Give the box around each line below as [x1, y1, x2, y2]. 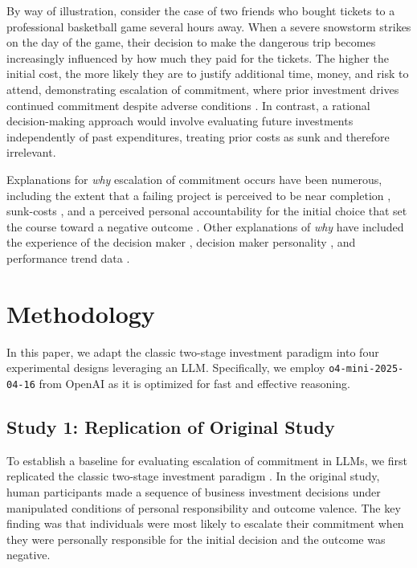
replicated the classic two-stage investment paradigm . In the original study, [6, 468, 380, 484]
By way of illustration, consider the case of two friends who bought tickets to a [6, 2, 395, 18]
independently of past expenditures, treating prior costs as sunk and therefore [6, 128, 390, 145]
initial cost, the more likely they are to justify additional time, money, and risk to [6, 65, 409, 82]
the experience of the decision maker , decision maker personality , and [6, 234, 356, 251]
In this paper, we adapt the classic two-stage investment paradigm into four [6, 343, 379, 360]
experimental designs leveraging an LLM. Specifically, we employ [6, 359, 325, 376]
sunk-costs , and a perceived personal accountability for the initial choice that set [6, 202, 407, 219]
